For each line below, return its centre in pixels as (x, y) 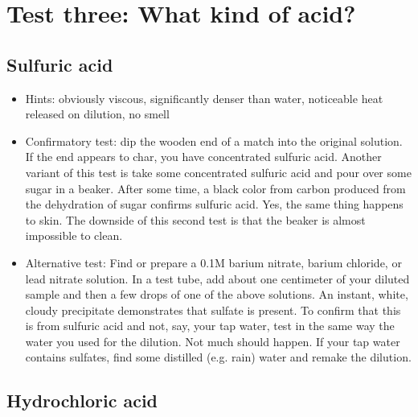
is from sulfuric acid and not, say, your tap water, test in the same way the (210, 326)
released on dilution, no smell (97, 114)
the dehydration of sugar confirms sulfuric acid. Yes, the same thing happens (214, 204)
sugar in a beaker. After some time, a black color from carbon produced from (215, 188)
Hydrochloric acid (82, 400)
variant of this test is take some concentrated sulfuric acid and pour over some (218, 172)
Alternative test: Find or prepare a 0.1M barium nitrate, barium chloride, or (213, 262)
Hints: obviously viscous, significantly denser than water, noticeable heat (204, 98)
